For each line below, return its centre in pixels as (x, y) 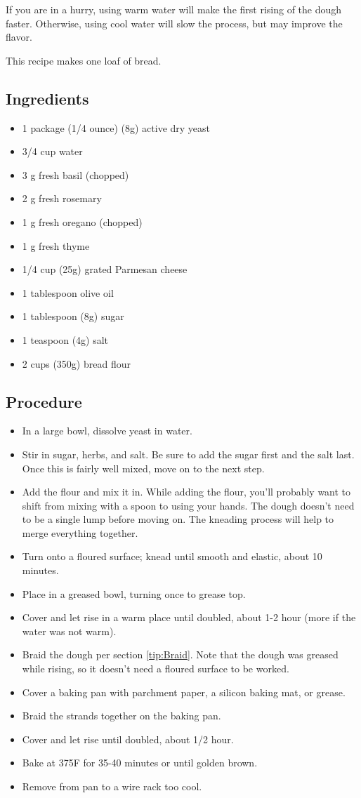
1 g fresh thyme (56, 245)
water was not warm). (69, 631)
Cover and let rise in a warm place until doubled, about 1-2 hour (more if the (189, 617)
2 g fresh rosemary (62, 198)
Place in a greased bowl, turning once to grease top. (134, 593)
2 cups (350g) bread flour (76, 363)
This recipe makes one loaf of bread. (84, 60)
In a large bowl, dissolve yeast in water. (107, 431)
